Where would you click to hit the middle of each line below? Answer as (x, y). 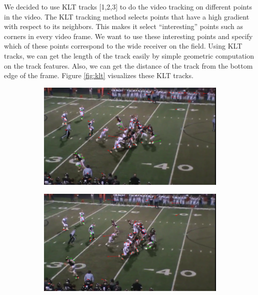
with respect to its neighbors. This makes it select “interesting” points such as (123, 26)
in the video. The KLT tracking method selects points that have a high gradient (127, 16)
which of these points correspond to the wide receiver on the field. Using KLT (123, 46)
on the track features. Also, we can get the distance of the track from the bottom (128, 65)
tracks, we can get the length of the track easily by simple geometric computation (129, 55)
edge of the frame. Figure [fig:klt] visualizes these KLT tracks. (99, 75)
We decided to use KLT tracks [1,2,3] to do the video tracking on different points (128, 7)
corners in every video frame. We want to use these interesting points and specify (128, 36)
